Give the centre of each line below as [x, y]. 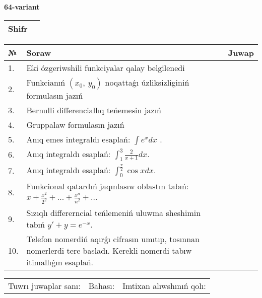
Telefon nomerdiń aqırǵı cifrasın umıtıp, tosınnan [113, 239]
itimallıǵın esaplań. [60, 262]
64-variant [22, 7]
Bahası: [102, 286]
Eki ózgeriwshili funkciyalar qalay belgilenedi [106, 67]
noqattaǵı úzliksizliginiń [147, 82]
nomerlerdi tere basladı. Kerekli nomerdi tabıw [109, 251]
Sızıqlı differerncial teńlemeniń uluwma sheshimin [114, 213]
